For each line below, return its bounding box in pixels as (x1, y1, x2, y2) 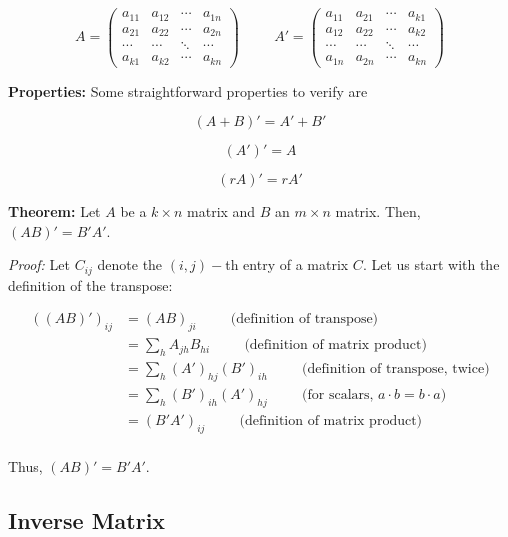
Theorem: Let (8, 201, 101, 222)
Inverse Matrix (8, 504, 166, 535)
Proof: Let (8, 254, 70, 275)
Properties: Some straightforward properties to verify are (8, 80, 368, 101)
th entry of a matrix (225, 254, 349, 275)
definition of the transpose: (8, 274, 173, 295)
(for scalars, (302, 387, 374, 402)
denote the (97, 254, 163, 275)
